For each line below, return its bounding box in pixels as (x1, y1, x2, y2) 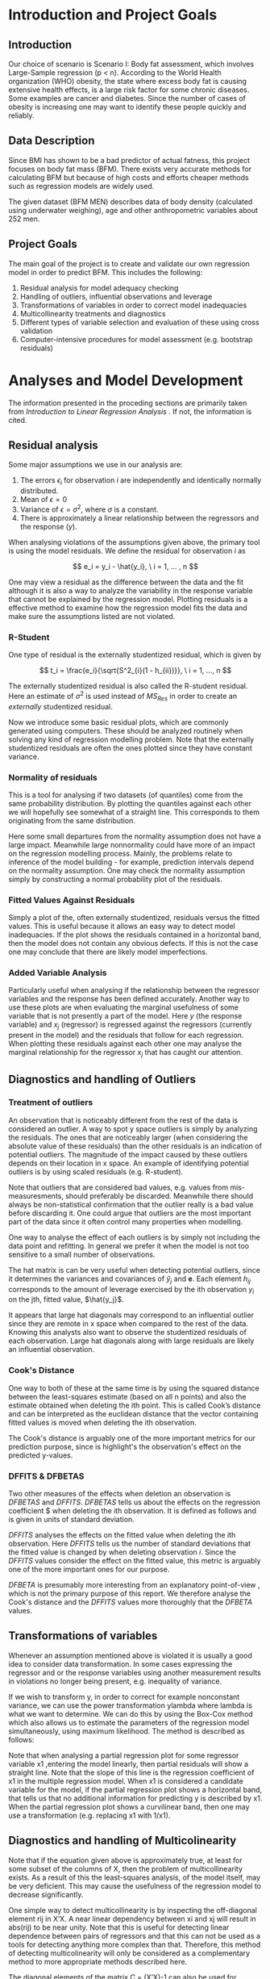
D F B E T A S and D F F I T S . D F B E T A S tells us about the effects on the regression (8, 1497, 260, 1507)
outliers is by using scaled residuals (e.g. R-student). (8, 1166, 184, 1176)
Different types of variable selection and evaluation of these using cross (19, 317, 260, 327)
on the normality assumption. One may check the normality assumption (8, 865, 246, 875)
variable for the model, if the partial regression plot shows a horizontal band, (8, 1784, 263, 1794)
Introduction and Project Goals (8, 6, 218, 24)
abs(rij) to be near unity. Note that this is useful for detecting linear (8, 1923, 230, 1932)
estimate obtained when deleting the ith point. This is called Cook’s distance (8, 1400, 261, 1410)
